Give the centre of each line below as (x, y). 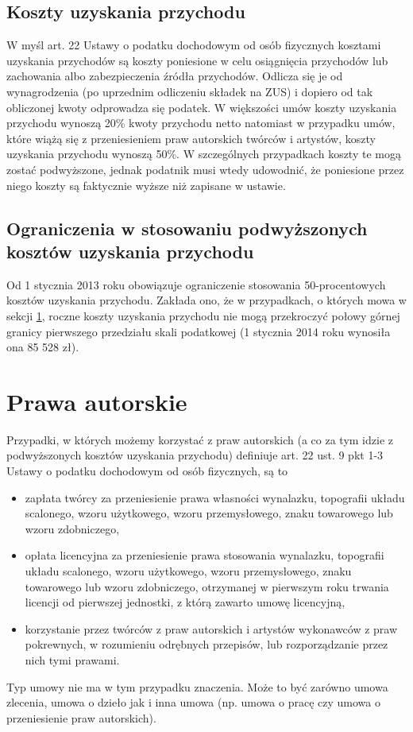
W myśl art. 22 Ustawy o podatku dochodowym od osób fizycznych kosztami (194, 45)
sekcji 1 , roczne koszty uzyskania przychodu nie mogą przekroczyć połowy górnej (203, 315)
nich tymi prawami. (72, 659)
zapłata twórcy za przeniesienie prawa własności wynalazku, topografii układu (215, 497)
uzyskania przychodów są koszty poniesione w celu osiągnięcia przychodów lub (197, 60)
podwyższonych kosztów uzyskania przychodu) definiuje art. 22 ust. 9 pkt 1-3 (195, 455)
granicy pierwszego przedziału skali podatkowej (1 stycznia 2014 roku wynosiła (199, 331)
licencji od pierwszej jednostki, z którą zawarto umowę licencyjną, (185, 602)
